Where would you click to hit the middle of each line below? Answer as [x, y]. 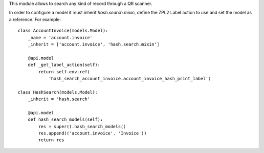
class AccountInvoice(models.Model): [63, 31]
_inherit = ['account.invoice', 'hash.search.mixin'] [94, 44]
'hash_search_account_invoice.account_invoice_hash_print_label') [130, 78]
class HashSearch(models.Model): [58, 92]
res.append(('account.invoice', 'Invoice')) [92, 133]
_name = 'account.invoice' [60, 37]
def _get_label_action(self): [64, 65]
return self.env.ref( [64, 72]
